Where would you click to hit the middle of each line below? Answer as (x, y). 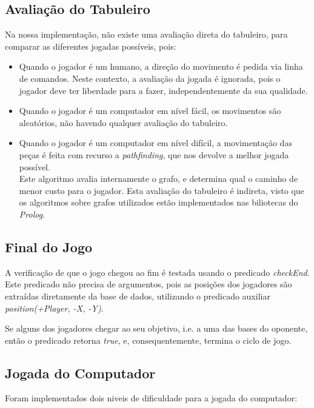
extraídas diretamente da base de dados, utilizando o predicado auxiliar (138, 296)
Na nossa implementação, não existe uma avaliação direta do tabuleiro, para (146, 34)
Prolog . (32, 214)
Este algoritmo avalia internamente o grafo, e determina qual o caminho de (159, 179)
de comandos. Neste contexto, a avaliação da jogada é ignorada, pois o (150, 78)
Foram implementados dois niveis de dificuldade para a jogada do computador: (151, 398)
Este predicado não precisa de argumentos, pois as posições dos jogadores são (149, 284)
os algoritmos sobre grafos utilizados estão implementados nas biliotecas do (159, 202)
